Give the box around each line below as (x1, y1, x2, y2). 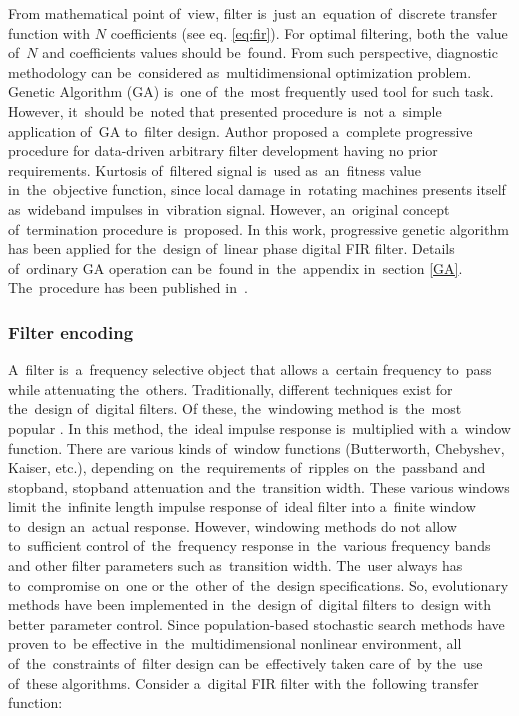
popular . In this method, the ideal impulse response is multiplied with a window (8, 417, 511, 438)
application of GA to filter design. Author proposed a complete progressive (8, 120, 473, 141)
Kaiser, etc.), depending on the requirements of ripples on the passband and (8, 457, 486, 478)
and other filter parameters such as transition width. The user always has (8, 555, 463, 576)
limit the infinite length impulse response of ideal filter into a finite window (8, 496, 476, 517)
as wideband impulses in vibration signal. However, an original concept (8, 198, 450, 219)
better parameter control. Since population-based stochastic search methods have (8, 613, 505, 634)
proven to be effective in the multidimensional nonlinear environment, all (8, 633, 462, 654)
